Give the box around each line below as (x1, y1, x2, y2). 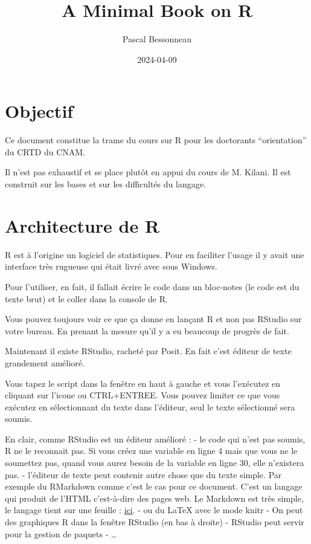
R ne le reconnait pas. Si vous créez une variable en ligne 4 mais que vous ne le (5, 444, 298, 457)
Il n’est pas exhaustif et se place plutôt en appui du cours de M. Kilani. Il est (5, 166, 291, 178)
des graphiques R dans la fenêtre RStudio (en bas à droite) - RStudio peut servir (5, 516, 304, 528)
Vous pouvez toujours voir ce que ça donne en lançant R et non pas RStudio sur (5, 312, 302, 325)
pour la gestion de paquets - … (5, 527, 117, 540)
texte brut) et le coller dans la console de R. (5, 292, 168, 305)
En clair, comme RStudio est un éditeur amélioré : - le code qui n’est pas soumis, (5, 432, 306, 445)
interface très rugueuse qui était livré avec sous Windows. (5, 260, 217, 273)
